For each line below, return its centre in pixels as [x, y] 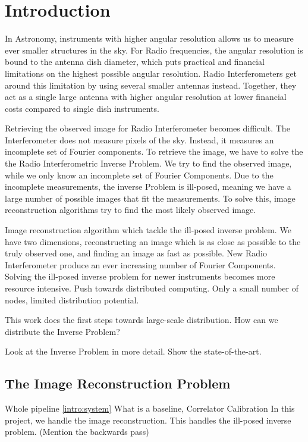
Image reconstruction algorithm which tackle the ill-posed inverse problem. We [148, 230]
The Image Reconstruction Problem [118, 383]
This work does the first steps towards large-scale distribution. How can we [142, 320]
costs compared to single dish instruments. [82, 108]
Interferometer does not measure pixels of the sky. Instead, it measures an [139, 140]
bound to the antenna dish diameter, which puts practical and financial [135, 62]
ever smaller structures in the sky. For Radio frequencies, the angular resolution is [154, 50]
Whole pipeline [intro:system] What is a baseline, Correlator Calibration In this [150, 408]
